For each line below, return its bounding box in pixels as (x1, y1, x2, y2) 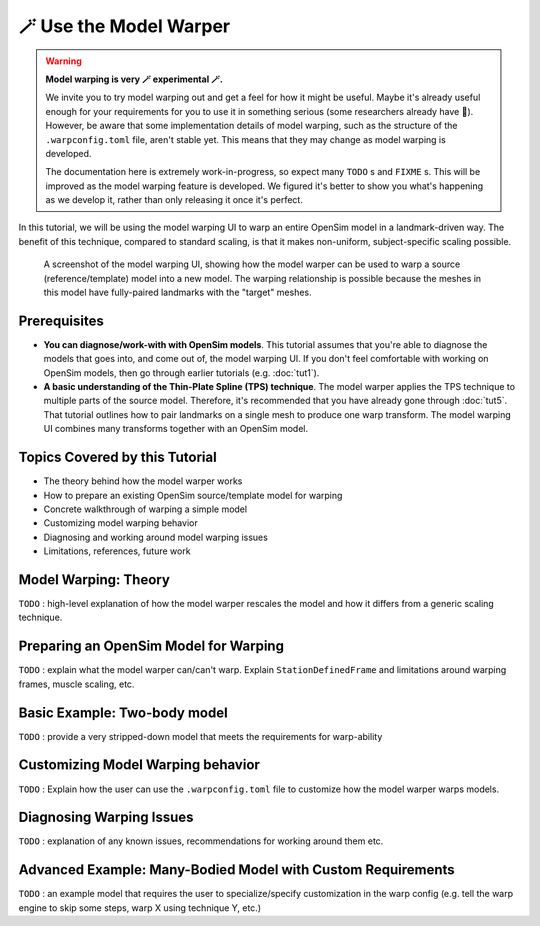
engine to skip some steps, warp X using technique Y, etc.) (18, 901, 262, 914)
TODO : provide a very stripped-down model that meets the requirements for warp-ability (18, 730, 383, 742)
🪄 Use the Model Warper (18, 15, 231, 37)
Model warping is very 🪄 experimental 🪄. (45, 73, 224, 85)
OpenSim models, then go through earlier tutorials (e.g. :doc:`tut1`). (43, 366, 320, 379)
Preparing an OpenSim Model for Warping (18, 638, 285, 655)
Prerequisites (18, 312, 104, 329)
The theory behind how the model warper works (43, 475, 243, 487)
